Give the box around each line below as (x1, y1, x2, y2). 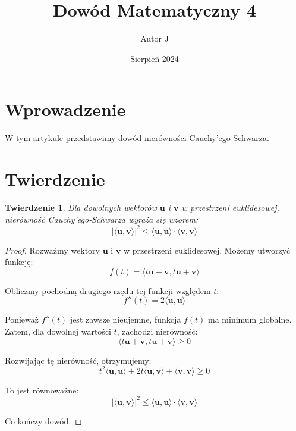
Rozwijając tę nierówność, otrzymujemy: (5, 354, 152, 366)
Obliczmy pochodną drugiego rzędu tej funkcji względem (5, 284, 211, 296)
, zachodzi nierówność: (116, 325, 198, 338)
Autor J (140, 32, 169, 45)
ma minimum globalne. (208, 313, 292, 326)
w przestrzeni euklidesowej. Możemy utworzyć (123, 243, 291, 256)
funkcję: (5, 255, 33, 268)
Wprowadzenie (5, 97, 126, 121)
